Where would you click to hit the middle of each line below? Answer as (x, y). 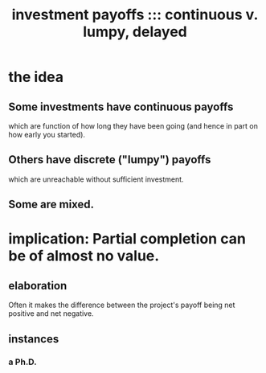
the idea (36, 77)
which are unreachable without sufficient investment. (96, 179)
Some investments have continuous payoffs (121, 107)
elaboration (38, 286)
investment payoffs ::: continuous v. (135, 15)
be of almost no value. (84, 256)
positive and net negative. (51, 314)
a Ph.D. (23, 362)
